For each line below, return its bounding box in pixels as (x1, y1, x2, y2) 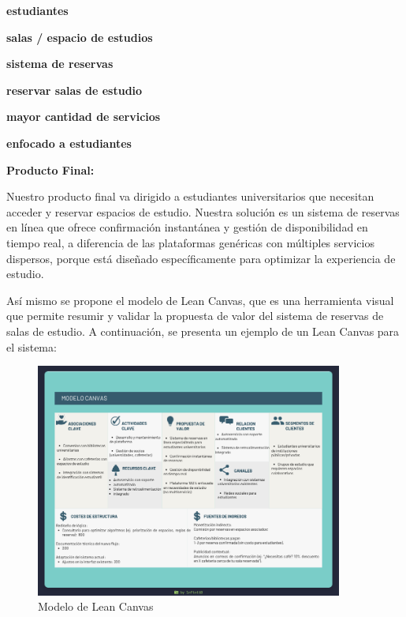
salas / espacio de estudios (6, 28, 153, 45)
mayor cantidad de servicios (6, 108, 161, 125)
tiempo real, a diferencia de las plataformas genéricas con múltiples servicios (6, 234, 374, 250)
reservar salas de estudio (6, 81, 143, 98)
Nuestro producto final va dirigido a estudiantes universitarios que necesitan (6, 188, 374, 205)
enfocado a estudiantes (6, 134, 132, 151)
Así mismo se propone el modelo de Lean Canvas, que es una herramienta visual (6, 292, 394, 308)
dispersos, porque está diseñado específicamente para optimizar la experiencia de (6, 250, 396, 266)
